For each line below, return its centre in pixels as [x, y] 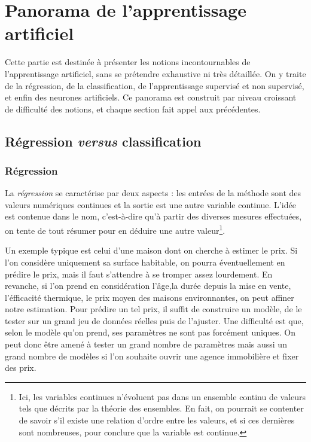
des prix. [21, 368]
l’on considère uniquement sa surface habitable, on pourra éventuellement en [145, 262]
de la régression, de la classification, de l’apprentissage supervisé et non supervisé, [155, 85]
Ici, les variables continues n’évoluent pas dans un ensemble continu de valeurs [162, 396]
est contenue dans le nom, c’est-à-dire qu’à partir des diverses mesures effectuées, [153, 216]
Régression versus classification [103, 141]
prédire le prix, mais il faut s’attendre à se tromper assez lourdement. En [139, 274]
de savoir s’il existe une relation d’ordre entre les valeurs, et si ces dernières [157, 420]
